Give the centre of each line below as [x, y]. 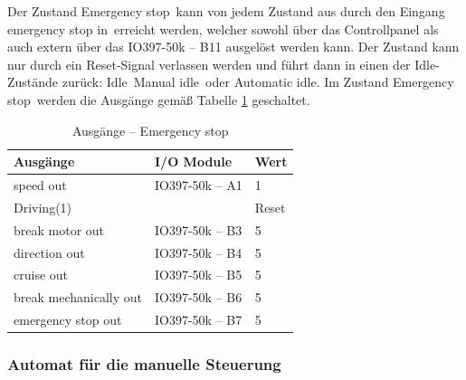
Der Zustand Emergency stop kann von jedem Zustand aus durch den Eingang [226, 11]
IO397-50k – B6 [199, 297]
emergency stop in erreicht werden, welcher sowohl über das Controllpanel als [223, 28]
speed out [40, 185]
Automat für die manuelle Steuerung [144, 364]
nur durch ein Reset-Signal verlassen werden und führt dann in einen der [209, 64]
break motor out [59, 229]
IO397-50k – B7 [199, 320]
